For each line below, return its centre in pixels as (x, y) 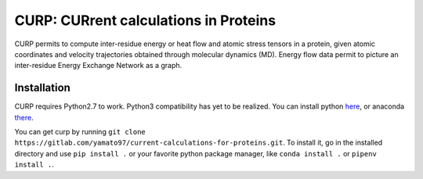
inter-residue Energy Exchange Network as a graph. (98, 66)
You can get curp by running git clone (80, 132)
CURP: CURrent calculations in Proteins (145, 20)
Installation (42, 88)
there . (24, 117)
